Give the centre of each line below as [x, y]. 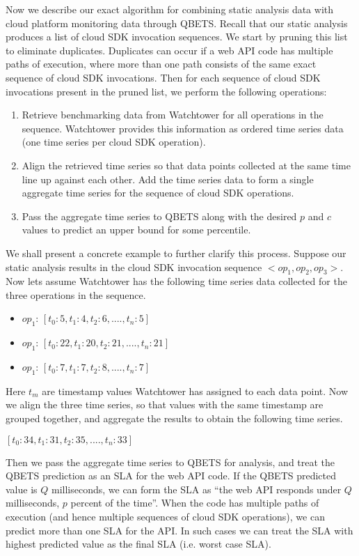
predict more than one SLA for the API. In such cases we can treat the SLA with [179, 530]
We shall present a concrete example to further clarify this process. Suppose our [176, 253]
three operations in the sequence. [76, 294]
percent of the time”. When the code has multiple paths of [195, 503]
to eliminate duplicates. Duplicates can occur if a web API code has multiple [169, 50]
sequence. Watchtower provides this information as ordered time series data [183, 128]
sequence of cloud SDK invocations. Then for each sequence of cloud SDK [163, 77]
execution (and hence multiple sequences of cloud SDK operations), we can [165, 517]
